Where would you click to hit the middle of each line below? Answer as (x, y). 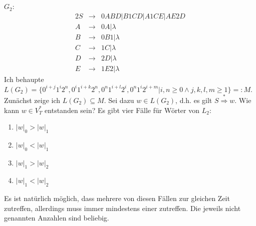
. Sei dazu (119, 100)
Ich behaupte (24, 79)
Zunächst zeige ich (32, 100)
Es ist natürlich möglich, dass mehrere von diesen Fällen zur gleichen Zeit (117, 198)
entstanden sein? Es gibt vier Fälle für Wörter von (122, 110)
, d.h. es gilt (194, 100)
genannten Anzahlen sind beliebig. (57, 218)
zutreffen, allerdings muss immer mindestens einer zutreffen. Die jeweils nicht (122, 208)
